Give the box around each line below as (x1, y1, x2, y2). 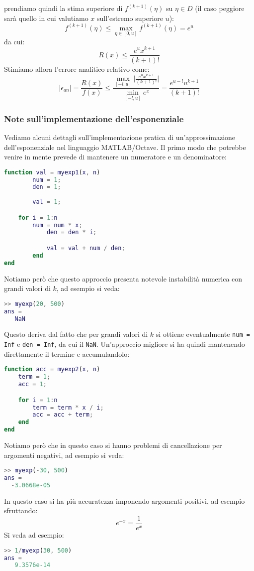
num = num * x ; (32, 221, 83, 229)
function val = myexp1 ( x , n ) (4, 168, 100, 176)
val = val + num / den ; (46, 245, 125, 252)
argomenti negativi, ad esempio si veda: (4, 449, 124, 460)
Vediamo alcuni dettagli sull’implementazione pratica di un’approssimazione (4, 132, 236, 142)
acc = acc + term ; (32, 411, 93, 419)
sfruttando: (4, 505, 38, 516)
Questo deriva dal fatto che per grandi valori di (4, 329, 148, 339)
